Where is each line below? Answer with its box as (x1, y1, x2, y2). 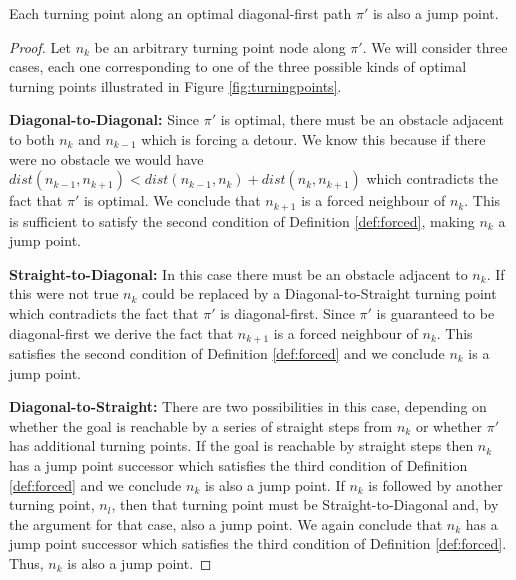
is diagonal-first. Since (220, 302, 355, 323)
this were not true (9, 283, 119, 304)
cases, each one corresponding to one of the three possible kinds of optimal (9, 56, 467, 77)
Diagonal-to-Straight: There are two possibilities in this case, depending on (9, 396, 487, 417)
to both (9, 128, 55, 149)
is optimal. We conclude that (83, 190, 261, 211)
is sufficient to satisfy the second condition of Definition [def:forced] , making (9, 210, 475, 231)
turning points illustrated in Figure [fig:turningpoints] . (9, 75, 342, 96)
